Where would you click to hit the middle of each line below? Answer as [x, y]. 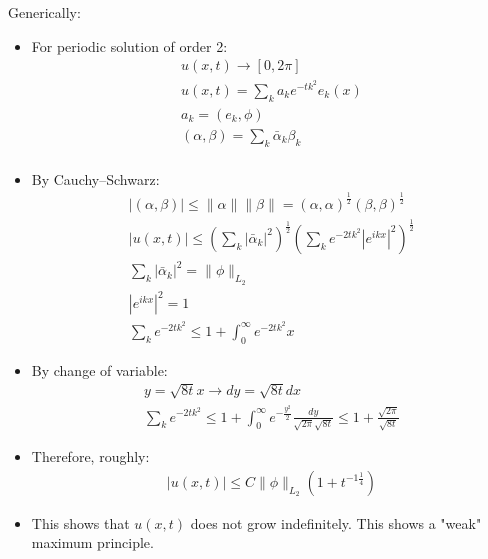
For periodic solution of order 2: [129, 45]
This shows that [80, 522]
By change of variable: [99, 369]
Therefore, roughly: [90, 456]
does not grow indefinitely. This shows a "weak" [336, 522]
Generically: [44, 12]
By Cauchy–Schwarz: [95, 178]
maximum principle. [92, 542]
